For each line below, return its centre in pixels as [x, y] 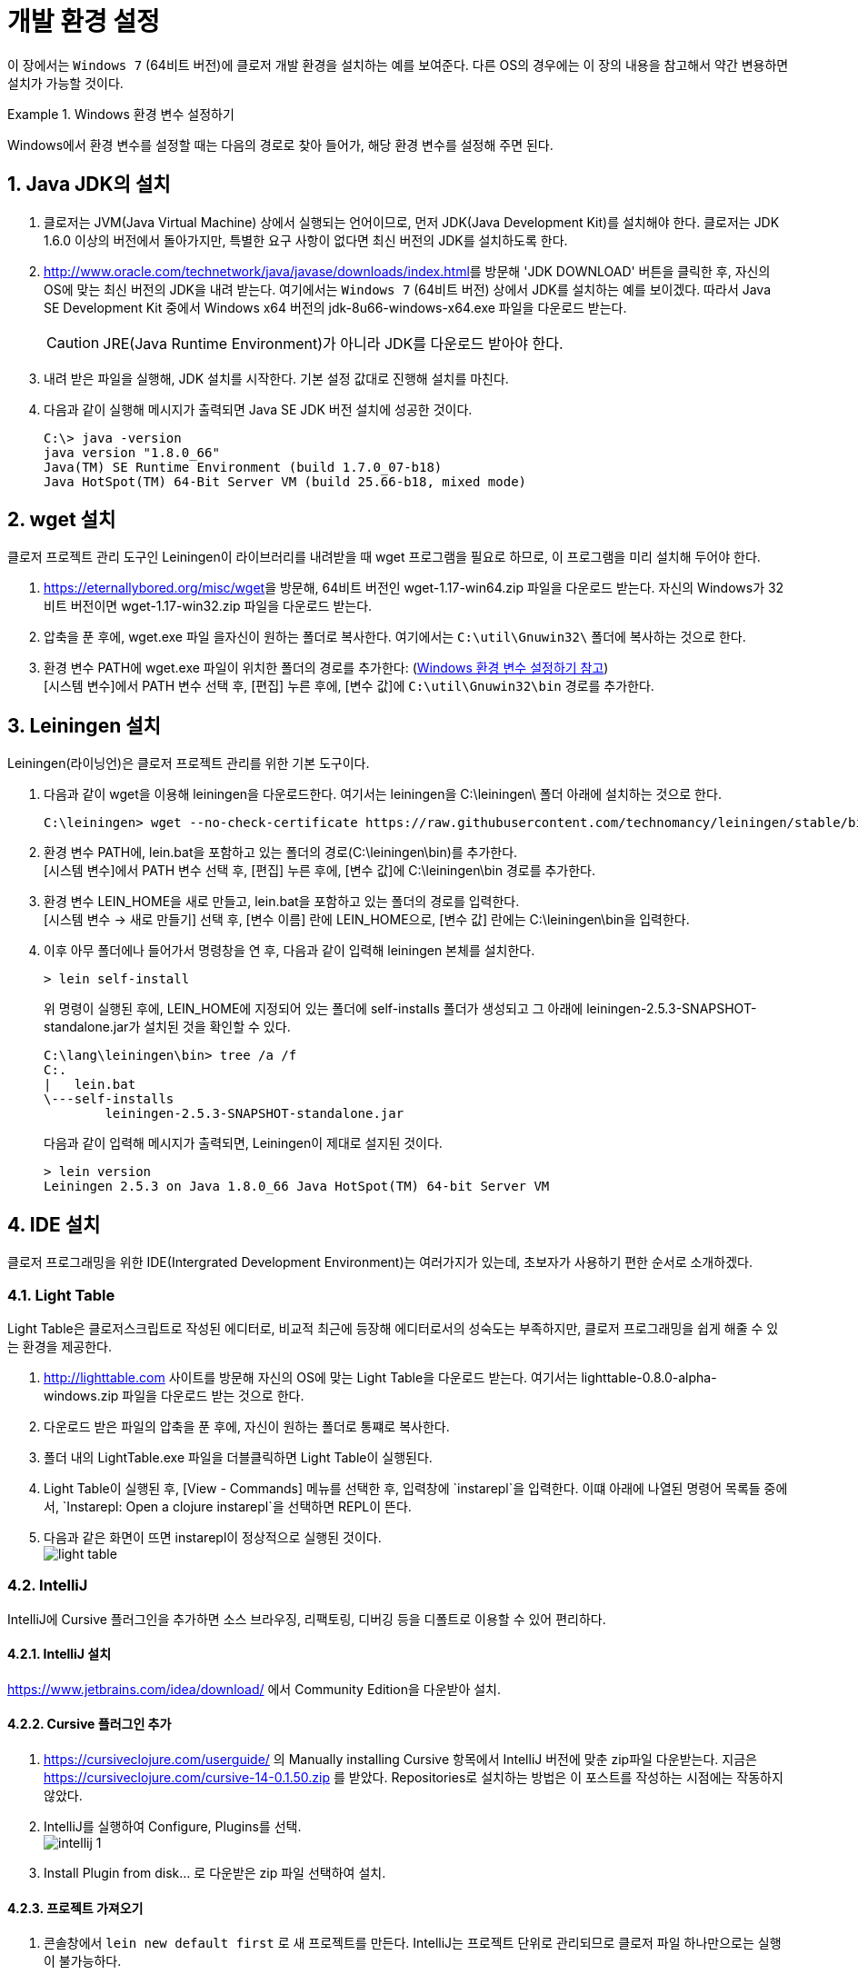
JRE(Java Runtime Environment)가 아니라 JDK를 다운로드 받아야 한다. [333, 343]
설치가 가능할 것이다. [65, 83]
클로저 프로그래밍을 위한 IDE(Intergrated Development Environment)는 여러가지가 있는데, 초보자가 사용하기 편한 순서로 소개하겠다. [380, 1262]
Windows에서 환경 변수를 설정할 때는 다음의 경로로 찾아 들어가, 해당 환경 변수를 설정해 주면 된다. [280, 145]
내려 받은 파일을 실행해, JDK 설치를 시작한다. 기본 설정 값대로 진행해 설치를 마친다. [276, 378]
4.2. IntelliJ [48, 1586]
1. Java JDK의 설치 [89, 185]
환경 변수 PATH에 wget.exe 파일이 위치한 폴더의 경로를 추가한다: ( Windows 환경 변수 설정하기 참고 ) [326, 668]
